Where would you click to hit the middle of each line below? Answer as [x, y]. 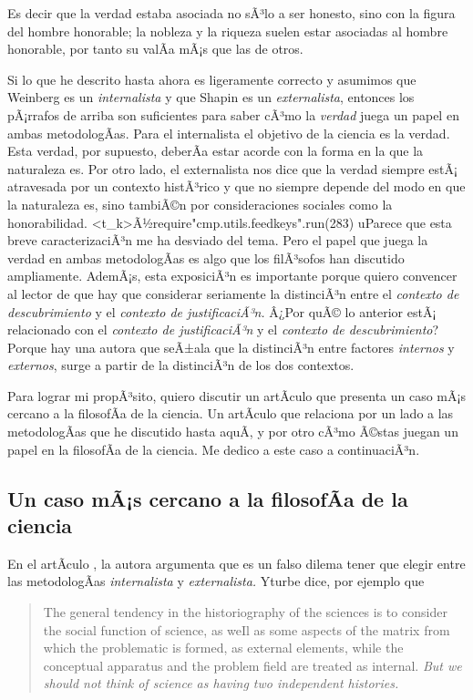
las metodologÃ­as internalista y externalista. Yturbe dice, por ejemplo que [216, 581]
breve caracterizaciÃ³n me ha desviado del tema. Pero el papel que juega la [218, 240]
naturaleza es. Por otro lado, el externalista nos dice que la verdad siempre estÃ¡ [232, 168]
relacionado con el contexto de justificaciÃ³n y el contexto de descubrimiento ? [223, 329]
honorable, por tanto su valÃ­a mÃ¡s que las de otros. [155, 49]
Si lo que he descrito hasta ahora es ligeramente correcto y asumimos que [212, 79]
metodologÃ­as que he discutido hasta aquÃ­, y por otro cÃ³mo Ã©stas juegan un [233, 432]
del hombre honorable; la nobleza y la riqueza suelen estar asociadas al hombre [228, 31]
